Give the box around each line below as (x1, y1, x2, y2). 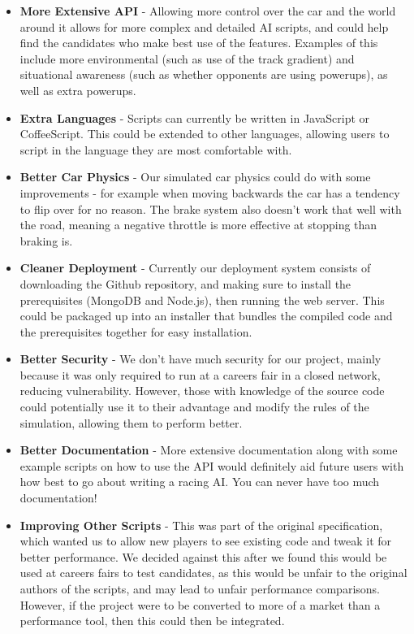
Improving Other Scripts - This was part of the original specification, (19, 516, 383, 533)
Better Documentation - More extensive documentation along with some (19, 441, 398, 458)
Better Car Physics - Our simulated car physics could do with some (19, 168, 371, 185)
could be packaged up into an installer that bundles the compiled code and (19, 307, 393, 324)
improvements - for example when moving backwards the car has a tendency (19, 184, 400, 201)
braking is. (19, 232, 73, 249)
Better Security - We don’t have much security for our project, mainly (19, 350, 382, 367)
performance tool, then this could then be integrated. (19, 612, 285, 629)
